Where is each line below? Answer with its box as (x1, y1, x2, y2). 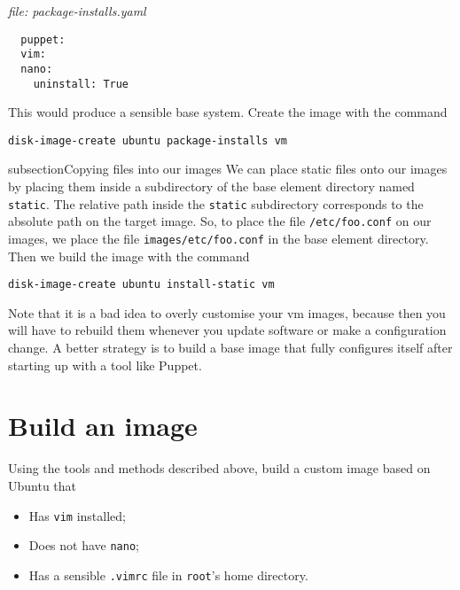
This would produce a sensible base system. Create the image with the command (8, 103, 448, 121)
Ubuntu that (8, 476, 77, 494)
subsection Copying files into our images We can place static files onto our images (8, 159, 448, 178)
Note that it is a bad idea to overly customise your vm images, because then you (8, 303, 446, 322)
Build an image (8, 408, 198, 444)
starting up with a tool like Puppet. (8, 355, 202, 374)
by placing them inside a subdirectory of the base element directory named (8, 177, 415, 196)
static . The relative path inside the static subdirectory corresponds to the (8, 194, 424, 213)
